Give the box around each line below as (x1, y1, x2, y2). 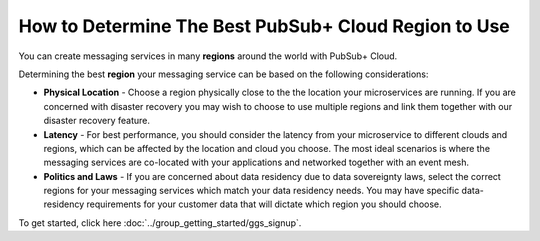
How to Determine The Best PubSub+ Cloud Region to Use (18, 15, 510, 37)
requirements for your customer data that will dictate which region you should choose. (86, 198, 442, 210)
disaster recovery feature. (43, 115, 150, 127)
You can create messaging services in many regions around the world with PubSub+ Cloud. (18, 50, 398, 62)
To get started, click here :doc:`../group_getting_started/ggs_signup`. (18, 216, 302, 229)
